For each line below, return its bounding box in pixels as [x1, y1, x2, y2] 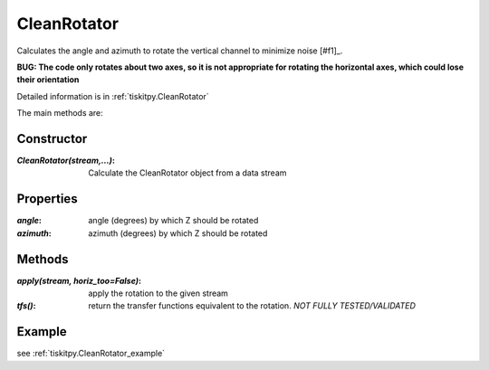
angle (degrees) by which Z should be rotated [88, 215, 259, 226]
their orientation [16, 74, 80, 85]
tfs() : [16, 300, 36, 311]
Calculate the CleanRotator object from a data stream [88, 167, 287, 178]
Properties [16, 191, 78, 207]
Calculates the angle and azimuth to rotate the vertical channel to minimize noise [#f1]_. [16, 45, 343, 56]
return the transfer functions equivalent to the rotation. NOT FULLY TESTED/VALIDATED [88, 300, 417, 311]
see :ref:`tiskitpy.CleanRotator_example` [16, 348, 166, 359]
